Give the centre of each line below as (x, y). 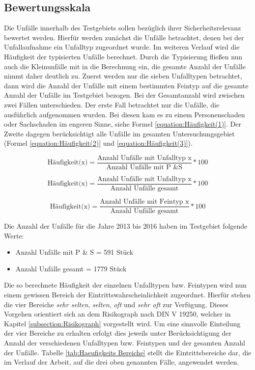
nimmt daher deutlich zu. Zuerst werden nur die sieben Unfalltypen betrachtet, (123, 76)
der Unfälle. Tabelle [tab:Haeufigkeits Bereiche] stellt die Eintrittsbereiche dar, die (128, 352)
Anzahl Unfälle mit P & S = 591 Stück (74, 252)
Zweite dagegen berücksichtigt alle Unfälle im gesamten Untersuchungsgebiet (119, 133)
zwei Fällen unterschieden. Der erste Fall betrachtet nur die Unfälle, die (112, 104)
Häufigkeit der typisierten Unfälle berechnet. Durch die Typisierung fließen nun (123, 56)
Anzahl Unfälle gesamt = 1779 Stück (71, 268)
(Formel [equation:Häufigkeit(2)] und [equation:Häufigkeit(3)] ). (98, 143)
